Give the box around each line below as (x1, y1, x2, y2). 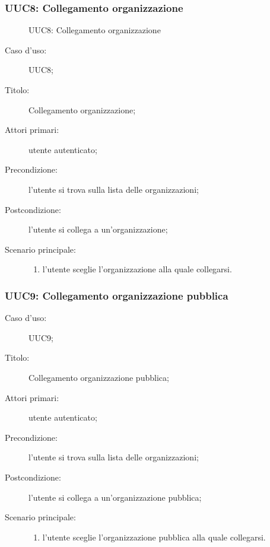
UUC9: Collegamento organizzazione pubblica (5, 288, 228, 303)
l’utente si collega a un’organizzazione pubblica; (28, 491, 202, 503)
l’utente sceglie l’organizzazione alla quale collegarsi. (42, 263, 232, 275)
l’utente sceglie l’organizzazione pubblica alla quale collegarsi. (42, 530, 266, 543)
